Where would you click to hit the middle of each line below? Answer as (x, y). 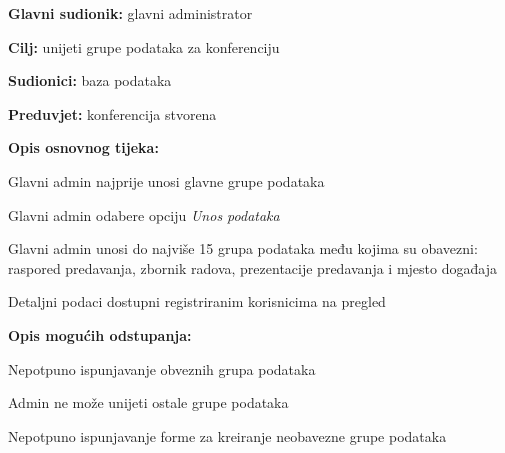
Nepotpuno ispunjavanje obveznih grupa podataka (162, 368)
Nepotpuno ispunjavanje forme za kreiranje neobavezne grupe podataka (227, 435)
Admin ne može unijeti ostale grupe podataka (148, 402)
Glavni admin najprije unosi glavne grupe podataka (166, 180)
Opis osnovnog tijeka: (83, 147)
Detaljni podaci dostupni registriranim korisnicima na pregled (197, 301)
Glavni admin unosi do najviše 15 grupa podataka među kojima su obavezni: (243, 248)
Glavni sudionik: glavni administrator (130, 13)
